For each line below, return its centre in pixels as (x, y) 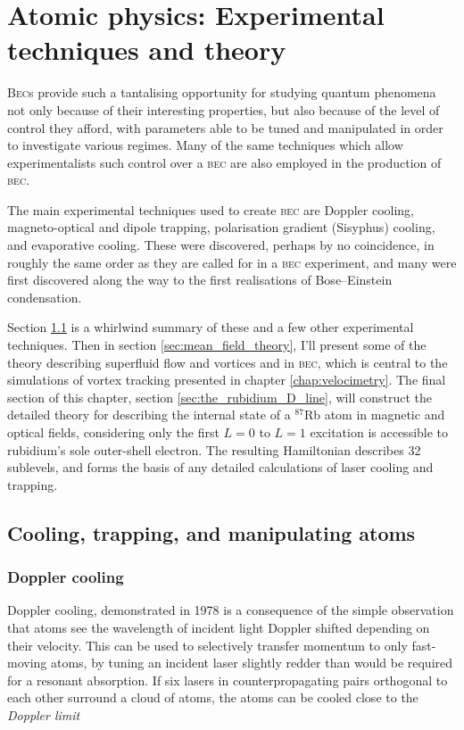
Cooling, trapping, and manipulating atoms (211, 532)
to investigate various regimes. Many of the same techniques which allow (205, 145)
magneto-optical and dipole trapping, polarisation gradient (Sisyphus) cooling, (221, 227)
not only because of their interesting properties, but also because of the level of (224, 109)
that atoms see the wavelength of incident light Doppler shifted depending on (219, 627)
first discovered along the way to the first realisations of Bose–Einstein (200, 280)
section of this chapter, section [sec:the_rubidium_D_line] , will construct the (220, 397)
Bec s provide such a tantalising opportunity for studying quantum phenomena (222, 92)
